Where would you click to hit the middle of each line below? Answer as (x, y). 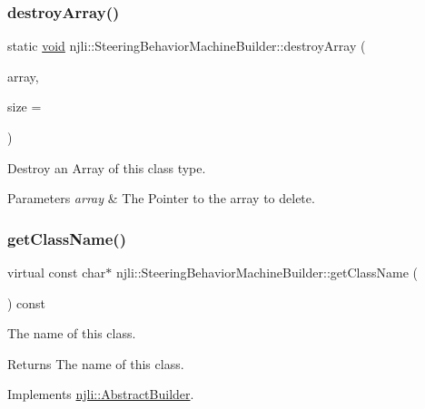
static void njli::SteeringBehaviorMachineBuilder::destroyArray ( (187, 46)
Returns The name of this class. (96, 363)
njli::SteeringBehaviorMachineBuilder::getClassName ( (267, 272)
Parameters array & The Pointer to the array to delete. (161, 198)
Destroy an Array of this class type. (107, 167)
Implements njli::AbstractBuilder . (101, 394)
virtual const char (57, 272)
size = (25, 107)
